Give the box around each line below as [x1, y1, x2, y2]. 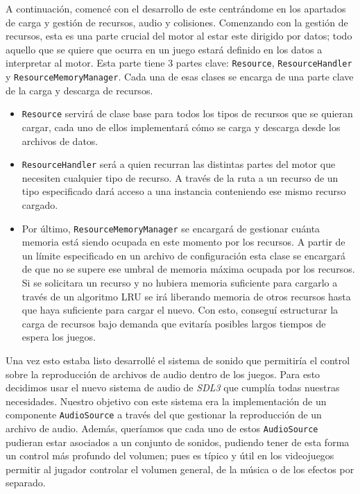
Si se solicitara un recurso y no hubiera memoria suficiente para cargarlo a [22, 275, 338, 289]
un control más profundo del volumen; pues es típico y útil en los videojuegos [6, 448, 334, 463]
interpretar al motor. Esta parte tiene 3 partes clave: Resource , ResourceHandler [6, 56, 352, 70]
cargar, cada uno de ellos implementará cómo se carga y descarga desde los [22, 119, 341, 134]
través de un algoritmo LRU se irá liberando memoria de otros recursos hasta [22, 289, 351, 303]
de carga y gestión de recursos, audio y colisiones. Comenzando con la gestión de [6, 15, 348, 29]
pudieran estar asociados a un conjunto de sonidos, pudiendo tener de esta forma [6, 434, 350, 449]
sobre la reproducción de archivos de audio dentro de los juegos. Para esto [6, 366, 320, 381]
